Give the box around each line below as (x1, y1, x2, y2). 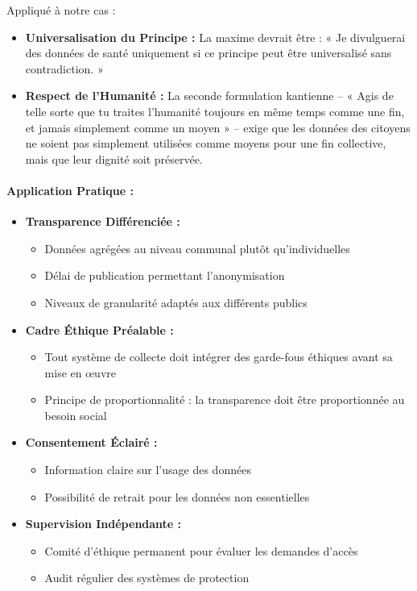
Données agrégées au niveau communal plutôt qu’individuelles (44, 239, 350, 256)
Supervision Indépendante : (25, 515, 182, 532)
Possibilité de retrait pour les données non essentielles (44, 488, 310, 505)
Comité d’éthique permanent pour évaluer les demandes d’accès (44, 542, 358, 559)
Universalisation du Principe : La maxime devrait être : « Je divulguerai (25, 28, 406, 45)
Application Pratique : (6, 181, 134, 198)
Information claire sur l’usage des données (44, 461, 251, 478)
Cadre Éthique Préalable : (25, 321, 174, 338)
